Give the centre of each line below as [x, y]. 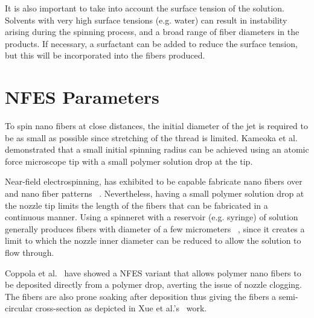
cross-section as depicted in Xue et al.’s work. [121, 308]
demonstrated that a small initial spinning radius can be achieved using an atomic [157, 149]
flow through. [30, 253]
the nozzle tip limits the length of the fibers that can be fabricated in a [136, 205]
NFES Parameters [82, 97]
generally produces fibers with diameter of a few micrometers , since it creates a [155, 228]
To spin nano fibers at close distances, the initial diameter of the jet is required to [156, 126]
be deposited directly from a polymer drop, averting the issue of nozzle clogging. [153, 285]
